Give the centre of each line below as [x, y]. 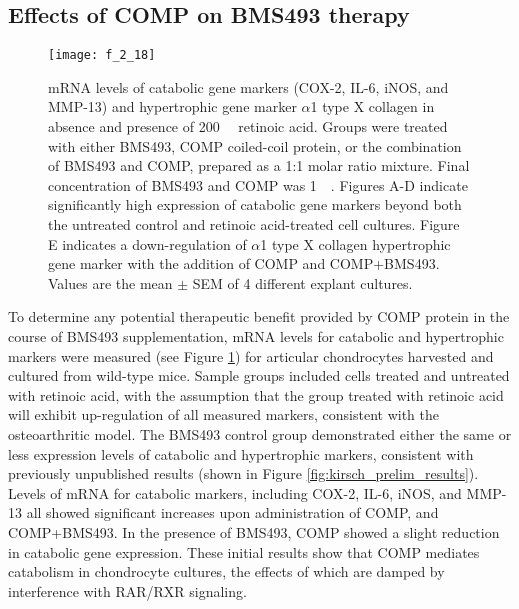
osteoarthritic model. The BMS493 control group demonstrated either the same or [260, 433]
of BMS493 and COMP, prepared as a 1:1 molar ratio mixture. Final [259, 165]
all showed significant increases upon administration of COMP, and [232, 512]
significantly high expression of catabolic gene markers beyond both [255, 204]
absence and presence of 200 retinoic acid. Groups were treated [248, 126]
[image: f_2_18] [102, 55]
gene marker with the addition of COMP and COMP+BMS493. [244, 263]
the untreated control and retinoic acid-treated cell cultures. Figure [254, 224]
